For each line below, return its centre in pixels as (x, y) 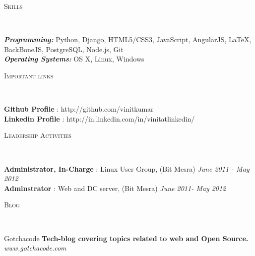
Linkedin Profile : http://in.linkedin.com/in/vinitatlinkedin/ (99, 118)
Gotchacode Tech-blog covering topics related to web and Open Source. (126, 238)
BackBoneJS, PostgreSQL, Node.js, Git (64, 49)
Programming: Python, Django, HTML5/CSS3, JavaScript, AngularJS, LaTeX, (128, 39)
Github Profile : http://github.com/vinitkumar (79, 109)
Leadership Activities (38, 135)
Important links (29, 75)
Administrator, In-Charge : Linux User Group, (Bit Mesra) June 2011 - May (127, 168)
